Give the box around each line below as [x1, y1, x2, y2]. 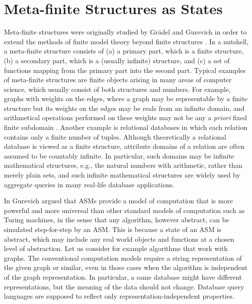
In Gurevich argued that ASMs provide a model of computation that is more [4, 196, 233, 206]
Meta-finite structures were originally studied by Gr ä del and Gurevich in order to [4, 27, 247, 37]
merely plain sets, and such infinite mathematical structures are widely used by [4, 170, 240, 180]
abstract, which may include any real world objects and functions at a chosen [4, 233, 234, 244]
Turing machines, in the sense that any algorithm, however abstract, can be [4, 215, 229, 225]
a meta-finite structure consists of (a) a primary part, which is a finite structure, [4, 46, 244, 56]
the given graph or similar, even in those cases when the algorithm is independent [4, 262, 248, 272]
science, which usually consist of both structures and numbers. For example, [4, 84, 231, 94]
